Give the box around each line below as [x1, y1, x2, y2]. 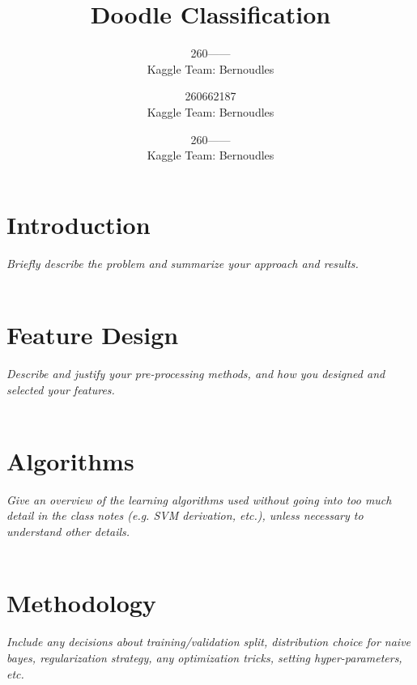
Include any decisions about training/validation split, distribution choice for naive [6, 633, 411, 650]
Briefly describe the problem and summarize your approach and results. [6, 254, 359, 271]
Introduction [6, 207, 151, 240]
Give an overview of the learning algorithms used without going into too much [6, 491, 392, 508]
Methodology [6, 586, 156, 619]
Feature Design [6, 318, 179, 351]
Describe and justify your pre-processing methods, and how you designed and [6, 364, 385, 381]
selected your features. [6, 381, 115, 398]
